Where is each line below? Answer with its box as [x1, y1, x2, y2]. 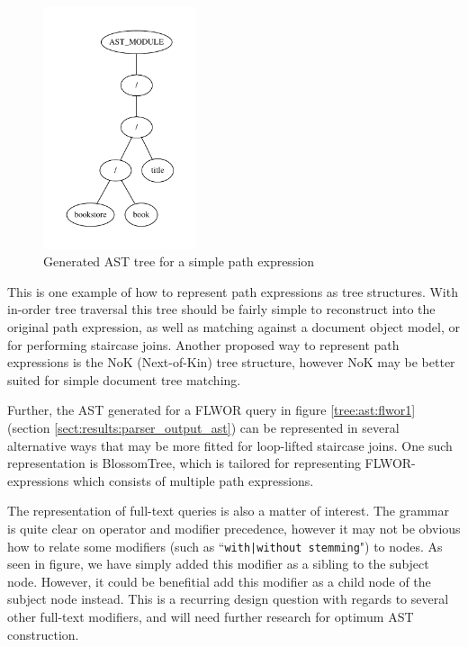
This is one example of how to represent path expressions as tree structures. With [7, 282, 458, 301]
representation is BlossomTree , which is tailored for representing [7, 454, 361, 472]
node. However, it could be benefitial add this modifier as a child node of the [7, 571, 431, 590]
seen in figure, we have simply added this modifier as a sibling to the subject [7, 554, 429, 573]
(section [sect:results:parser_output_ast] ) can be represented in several [7, 418, 400, 437]
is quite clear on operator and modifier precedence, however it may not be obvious [7, 518, 461, 537]
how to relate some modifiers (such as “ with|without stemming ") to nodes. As [7, 536, 443, 555]
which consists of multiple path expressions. [72, 471, 314, 490]
